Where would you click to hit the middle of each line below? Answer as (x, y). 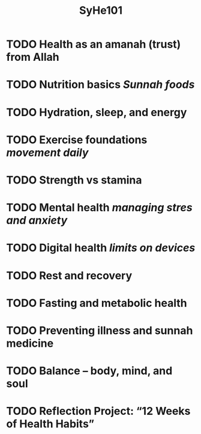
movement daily (47, 153)
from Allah (33, 57)
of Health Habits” (50, 424)
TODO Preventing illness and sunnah (100, 330)
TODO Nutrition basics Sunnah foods (100, 85)
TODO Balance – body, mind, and (89, 371)
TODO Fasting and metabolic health (97, 303)
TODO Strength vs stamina (74, 180)
